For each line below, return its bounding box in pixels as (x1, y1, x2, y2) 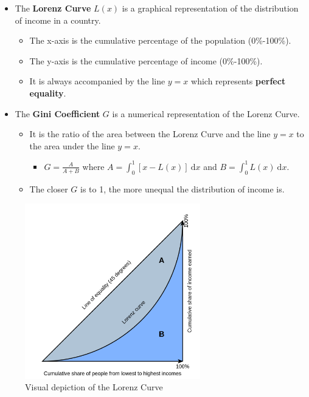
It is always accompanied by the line (29, 75, 165, 87)
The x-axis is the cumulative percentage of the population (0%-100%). (29, 34, 291, 47)
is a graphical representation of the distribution (122, 2, 299, 14)
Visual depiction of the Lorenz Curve (25, 381, 163, 393)
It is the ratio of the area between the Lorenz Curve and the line (29, 127, 271, 140)
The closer (29, 182, 68, 195)
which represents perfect (191, 75, 286, 87)
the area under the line (29, 139, 115, 152)
